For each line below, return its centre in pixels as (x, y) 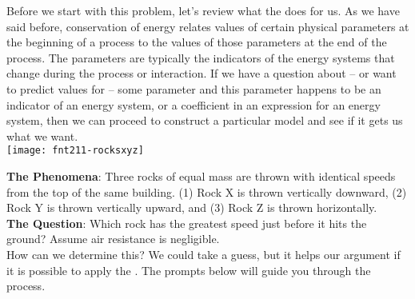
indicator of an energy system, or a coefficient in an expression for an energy (194, 104)
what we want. (42, 136)
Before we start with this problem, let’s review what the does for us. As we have (203, 10)
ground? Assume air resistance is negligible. (113, 239)
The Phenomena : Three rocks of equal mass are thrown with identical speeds (201, 176)
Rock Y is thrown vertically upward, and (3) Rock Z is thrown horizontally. (192, 207)
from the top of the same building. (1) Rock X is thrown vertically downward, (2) (207, 191)
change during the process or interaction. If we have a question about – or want (202, 73)
